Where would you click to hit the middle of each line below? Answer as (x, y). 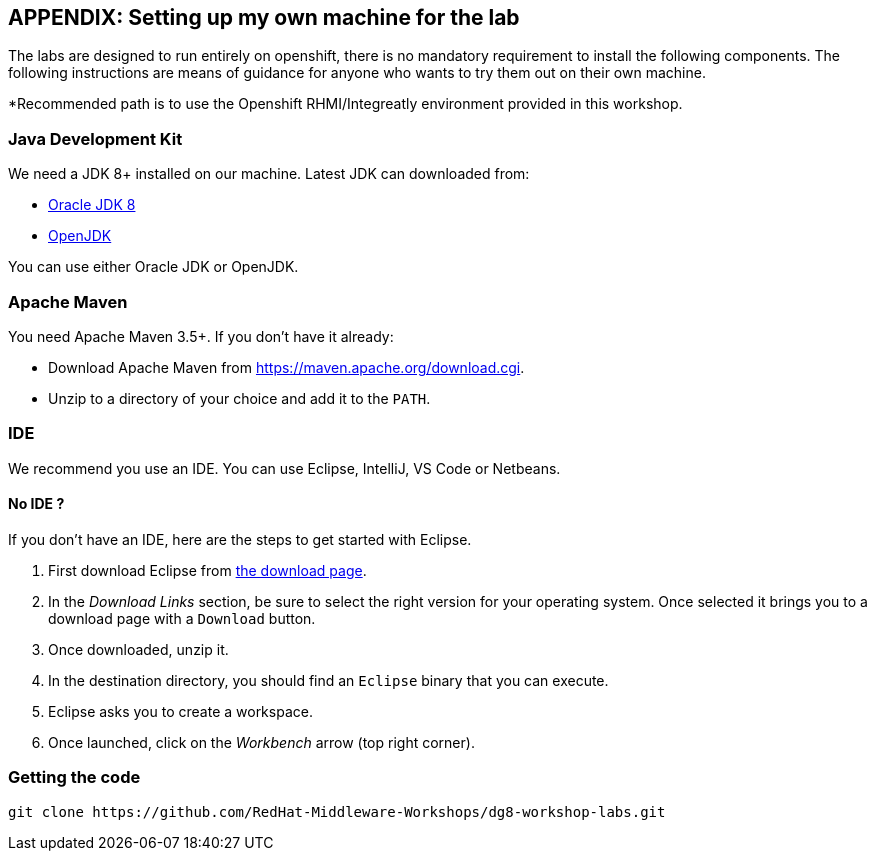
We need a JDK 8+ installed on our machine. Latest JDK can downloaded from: (269, 174)
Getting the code (74, 777)
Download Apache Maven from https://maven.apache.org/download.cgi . (286, 367)
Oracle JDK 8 (92, 205)
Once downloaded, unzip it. (138, 649)
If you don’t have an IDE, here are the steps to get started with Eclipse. (240, 539)
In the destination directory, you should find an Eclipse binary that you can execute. (328, 680)
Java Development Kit (95, 138)
